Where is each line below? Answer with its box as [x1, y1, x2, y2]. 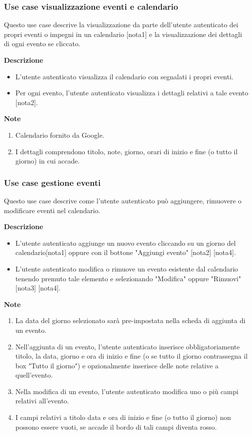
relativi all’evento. [15, 396, 69, 406]
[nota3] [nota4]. [15, 283, 61, 293]
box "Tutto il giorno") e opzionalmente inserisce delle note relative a [15, 360, 219, 370]
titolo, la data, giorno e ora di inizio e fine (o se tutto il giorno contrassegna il [15, 351, 248, 361]
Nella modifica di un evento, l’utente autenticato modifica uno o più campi [15, 386, 239, 396]
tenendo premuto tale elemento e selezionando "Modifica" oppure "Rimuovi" [15, 273, 241, 283]
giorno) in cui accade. [15, 156, 80, 166]
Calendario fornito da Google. [15, 129, 105, 140]
